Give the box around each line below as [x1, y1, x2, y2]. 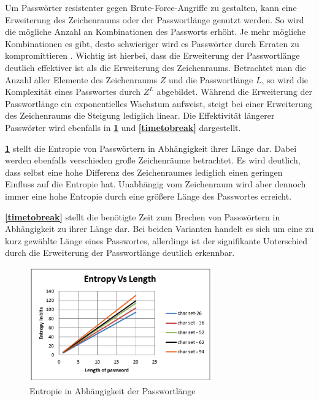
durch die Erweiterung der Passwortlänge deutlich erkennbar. [5, 246, 235, 259]
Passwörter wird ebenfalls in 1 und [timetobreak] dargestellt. [5, 121, 241, 133]
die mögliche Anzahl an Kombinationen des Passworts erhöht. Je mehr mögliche [5, 25, 306, 38]
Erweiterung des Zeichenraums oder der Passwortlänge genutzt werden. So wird [5, 13, 304, 26]
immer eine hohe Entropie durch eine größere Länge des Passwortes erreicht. [5, 189, 292, 202]
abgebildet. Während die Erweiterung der [156, 85, 312, 98]
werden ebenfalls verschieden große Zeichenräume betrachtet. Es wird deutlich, [5, 154, 301, 167]
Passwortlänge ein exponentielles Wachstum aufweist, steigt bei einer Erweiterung [5, 97, 313, 110]
